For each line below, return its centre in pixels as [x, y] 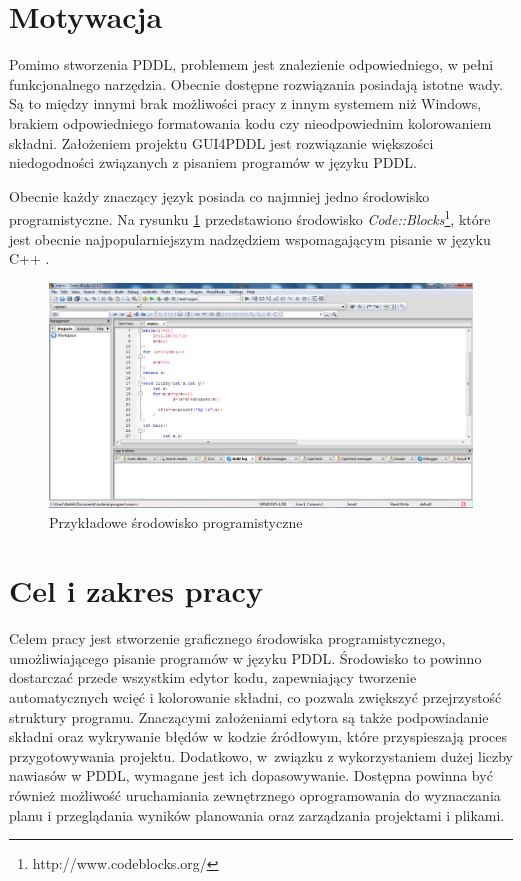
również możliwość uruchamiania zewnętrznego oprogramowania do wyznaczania [255, 795]
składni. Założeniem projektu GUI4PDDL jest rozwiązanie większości [221, 142]
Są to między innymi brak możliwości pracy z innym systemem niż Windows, [245, 103]
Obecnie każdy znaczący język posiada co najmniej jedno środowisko [219, 195]
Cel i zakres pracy [136, 590]
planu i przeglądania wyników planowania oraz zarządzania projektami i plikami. [257, 814]
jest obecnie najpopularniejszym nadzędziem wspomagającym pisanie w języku [250, 238]
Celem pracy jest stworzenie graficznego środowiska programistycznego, [227, 638]
